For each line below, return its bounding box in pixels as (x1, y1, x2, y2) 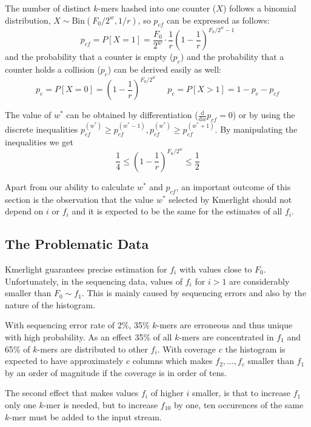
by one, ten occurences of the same (173, 398, 304, 411)
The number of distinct (5, 2, 91, 14)
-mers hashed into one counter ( (98, 2, 216, 14)
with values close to (179, 262, 252, 275)
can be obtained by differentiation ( (66, 108, 198, 121)
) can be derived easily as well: (107, 63, 222, 76)
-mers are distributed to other (37, 342, 148, 355)
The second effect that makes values (5, 386, 139, 399)
